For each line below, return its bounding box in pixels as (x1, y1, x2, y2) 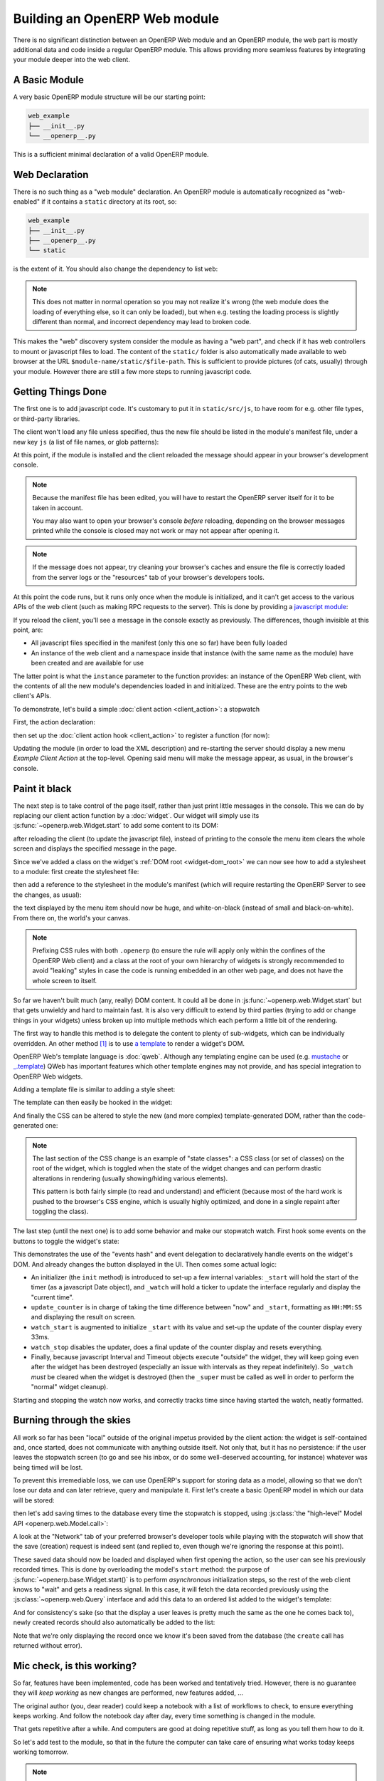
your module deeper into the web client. (13, 56, 131, 64)
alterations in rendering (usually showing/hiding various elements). (32, 1174, 228, 1183)
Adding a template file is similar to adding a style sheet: (13, 1085, 176, 1094)
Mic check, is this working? (13, 1660, 137, 1672)
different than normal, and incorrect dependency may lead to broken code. (32, 317, 252, 326)
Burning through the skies (13, 1414, 132, 1426)
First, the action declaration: (13, 718, 96, 727)
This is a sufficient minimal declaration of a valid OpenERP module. (13, 150, 209, 158)
